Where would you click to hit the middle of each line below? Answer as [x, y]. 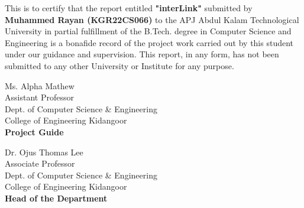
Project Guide [34, 131]
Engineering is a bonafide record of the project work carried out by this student [149, 42]
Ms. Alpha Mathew [40, 85]
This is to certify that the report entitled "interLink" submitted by [129, 8]
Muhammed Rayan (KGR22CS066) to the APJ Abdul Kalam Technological [152, 19]
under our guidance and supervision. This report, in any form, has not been [142, 54]
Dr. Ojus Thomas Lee [44, 152]
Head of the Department [56, 198]
